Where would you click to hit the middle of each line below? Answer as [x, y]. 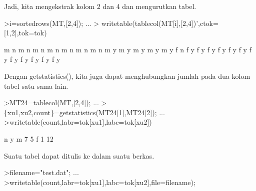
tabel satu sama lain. [36, 86]
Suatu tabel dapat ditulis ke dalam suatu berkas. [79, 155]
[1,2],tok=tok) [25, 33]
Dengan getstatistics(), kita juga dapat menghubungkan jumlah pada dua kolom [127, 76]
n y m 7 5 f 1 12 [29, 138]
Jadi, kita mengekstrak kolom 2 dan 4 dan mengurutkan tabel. [100, 6]
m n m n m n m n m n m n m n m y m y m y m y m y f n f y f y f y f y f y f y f [128, 49]
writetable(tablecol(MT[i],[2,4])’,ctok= [160, 23]
